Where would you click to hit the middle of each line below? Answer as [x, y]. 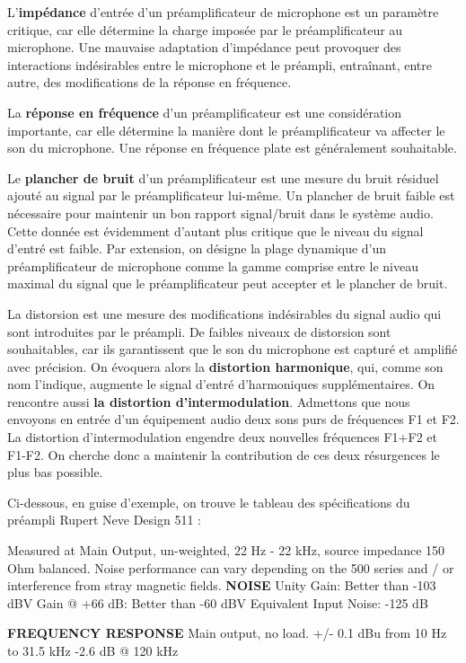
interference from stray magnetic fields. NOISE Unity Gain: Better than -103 [222, 585]
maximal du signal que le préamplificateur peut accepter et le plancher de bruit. [228, 283]
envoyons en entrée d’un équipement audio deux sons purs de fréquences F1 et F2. [233, 419]
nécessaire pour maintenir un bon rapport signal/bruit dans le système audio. [220, 212]
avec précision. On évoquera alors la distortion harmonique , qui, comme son [225, 366]
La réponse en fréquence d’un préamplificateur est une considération [205, 112]
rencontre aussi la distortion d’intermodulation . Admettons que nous [209, 401]
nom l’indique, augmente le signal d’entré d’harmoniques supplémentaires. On [221, 384]
